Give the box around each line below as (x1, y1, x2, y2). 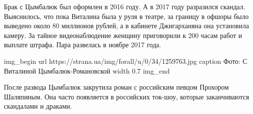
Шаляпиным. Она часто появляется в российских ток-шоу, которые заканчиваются (4, 91, 250, 101)
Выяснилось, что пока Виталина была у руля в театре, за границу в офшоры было (4, 11, 249, 21)
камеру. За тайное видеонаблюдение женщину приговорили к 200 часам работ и (4, 30, 242, 40)
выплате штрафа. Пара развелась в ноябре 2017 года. (4, 39, 161, 50)
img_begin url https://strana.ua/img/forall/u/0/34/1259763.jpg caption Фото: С (4, 56, 247, 66)
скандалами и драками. (4, 101, 72, 111)
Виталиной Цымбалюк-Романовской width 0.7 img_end (4, 65, 170, 76)
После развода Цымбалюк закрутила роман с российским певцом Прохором (4, 82, 229, 92)
